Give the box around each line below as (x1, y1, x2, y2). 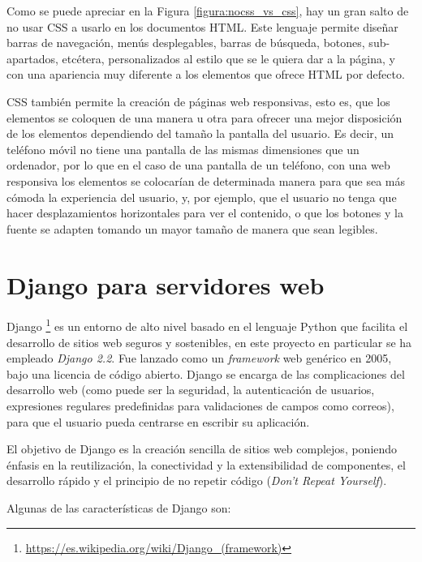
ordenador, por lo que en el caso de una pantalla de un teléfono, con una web (6, 157, 390, 174)
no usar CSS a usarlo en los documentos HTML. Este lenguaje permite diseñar (6, 18, 398, 35)
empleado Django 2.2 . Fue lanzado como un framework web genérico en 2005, (6, 350, 392, 367)
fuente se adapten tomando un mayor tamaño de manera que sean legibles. (6, 220, 378, 237)
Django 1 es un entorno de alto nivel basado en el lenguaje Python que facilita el (6, 315, 408, 335)
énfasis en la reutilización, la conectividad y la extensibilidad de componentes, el (6, 456, 406, 473)
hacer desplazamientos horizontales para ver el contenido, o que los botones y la (6, 204, 403, 221)
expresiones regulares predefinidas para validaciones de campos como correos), (6, 397, 394, 414)
